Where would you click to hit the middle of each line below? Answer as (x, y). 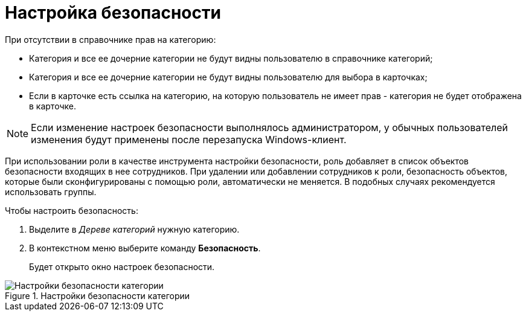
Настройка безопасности (113, 13)
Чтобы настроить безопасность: (72, 210)
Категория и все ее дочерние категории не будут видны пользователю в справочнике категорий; (231, 58)
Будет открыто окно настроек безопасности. (122, 266)
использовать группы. (51, 192)
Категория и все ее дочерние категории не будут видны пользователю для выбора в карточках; (228, 77)
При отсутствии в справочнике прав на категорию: (111, 39)
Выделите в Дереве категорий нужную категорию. (134, 229)
